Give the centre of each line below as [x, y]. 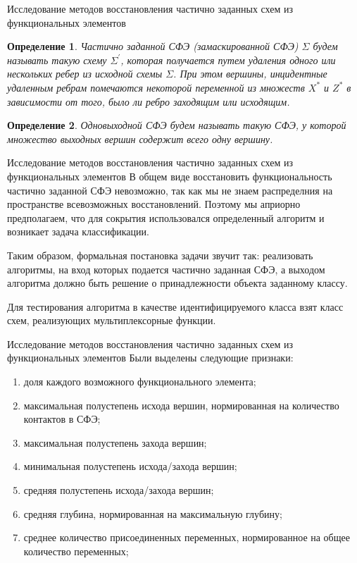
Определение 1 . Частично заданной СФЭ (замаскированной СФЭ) [153, 46]
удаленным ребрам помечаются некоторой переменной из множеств [156, 87]
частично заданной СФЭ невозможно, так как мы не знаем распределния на [170, 190]
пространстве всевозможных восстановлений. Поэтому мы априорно [154, 204]
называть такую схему [57, 60]
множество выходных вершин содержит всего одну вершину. [140, 138]
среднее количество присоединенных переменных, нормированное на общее [187, 537]
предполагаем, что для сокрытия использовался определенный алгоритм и [166, 217]
